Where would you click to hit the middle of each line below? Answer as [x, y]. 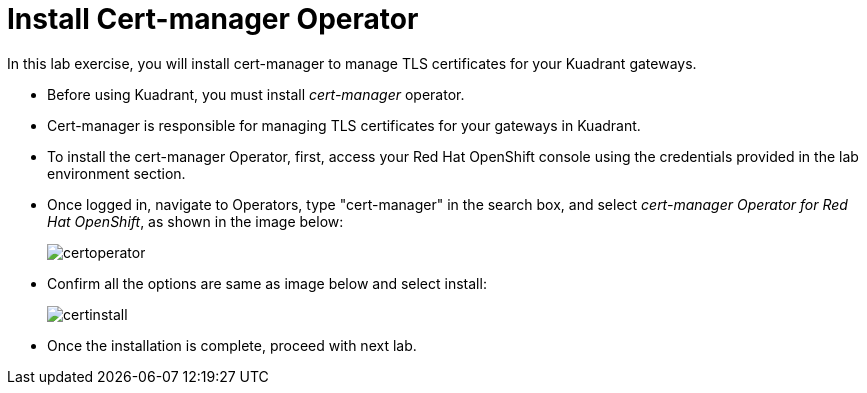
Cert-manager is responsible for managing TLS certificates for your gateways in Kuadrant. [344, 125]
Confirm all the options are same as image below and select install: [267, 283]
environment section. [116, 173]
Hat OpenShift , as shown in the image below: [195, 221]
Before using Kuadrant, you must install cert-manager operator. [256, 94]
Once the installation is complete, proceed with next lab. [232, 345]
